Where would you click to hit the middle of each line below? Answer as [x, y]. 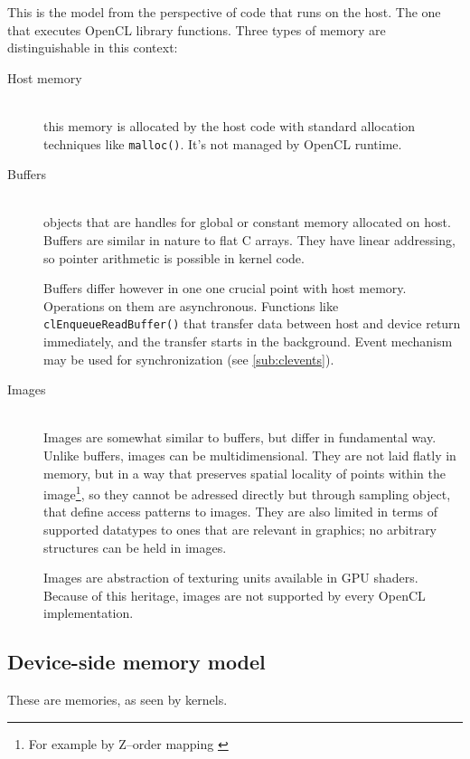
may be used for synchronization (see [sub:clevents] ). [189, 359]
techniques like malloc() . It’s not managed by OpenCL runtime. [223, 143]
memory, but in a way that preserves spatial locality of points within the [244, 473]
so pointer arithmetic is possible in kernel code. [174, 257]
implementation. [89, 613]
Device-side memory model [136, 662]
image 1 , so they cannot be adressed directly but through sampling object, [247, 493]
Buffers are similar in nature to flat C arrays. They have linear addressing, [249, 240]
